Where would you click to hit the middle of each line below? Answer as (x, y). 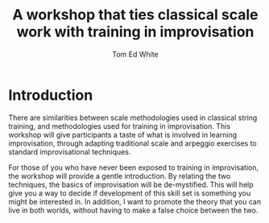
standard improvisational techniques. (70, 151)
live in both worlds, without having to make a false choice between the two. (133, 210)
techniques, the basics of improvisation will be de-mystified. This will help (131, 184)
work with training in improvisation (135, 32)
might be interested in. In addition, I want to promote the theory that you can (135, 201)
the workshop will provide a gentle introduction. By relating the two (120, 176)
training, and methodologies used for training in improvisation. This (120, 126)
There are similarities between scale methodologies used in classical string (133, 118)
